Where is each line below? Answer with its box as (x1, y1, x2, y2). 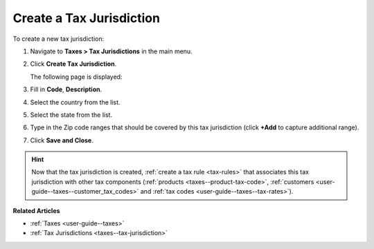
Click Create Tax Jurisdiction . (30, 59, 117, 68)
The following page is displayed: (30, 73, 123, 81)
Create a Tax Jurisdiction (12, 10, 161, 26)
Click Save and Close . (30, 136, 93, 145)
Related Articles (12, 206, 60, 214)
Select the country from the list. (30, 98, 121, 107)
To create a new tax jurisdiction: (12, 35, 104, 43)
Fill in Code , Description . (30, 85, 103, 93)
